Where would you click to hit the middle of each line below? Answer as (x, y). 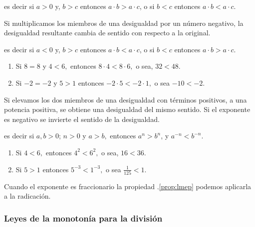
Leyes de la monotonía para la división (83, 218)
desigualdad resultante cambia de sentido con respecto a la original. (107, 33)
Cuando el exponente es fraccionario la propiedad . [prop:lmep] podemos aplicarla (128, 186)
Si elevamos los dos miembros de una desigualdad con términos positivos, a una (126, 99)
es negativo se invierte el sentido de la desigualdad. (82, 119)
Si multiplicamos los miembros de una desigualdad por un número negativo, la (124, 23)
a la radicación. (27, 196)
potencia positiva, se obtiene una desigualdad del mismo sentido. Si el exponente (127, 109)
